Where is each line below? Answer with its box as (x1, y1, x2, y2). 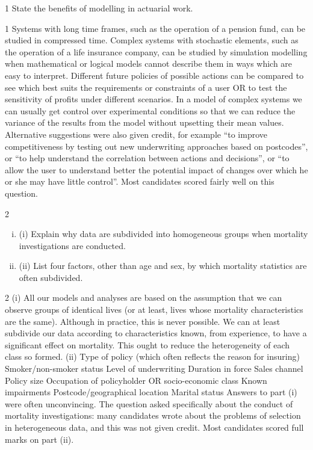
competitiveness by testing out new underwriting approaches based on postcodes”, (5, 140, 308, 152)
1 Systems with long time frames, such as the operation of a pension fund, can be (5, 22, 306, 34)
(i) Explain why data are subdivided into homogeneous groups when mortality (19, 227, 308, 240)
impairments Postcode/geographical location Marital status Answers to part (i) (5, 386, 297, 398)
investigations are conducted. (19, 239, 126, 251)
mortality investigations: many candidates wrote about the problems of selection (5, 409, 301, 422)
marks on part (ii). (5, 433, 74, 445)
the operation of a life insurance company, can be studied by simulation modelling (5, 45, 308, 58)
